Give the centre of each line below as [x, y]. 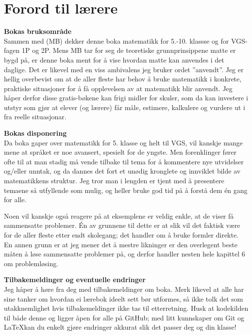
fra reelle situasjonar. [35, 117]
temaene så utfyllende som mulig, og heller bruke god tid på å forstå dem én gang [126, 190]
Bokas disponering [35, 133]
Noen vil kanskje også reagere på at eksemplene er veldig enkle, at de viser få [119, 215]
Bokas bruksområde [38, 31]
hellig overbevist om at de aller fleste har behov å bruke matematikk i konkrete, [123, 79]
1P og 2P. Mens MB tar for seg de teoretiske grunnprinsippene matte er [129, 50]
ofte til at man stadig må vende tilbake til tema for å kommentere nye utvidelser [124, 161]
